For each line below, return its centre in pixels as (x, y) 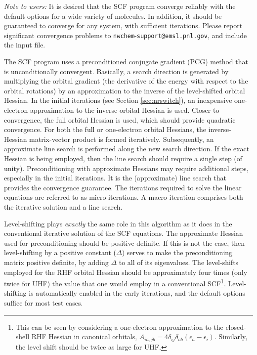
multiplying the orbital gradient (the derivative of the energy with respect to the (126, 81)
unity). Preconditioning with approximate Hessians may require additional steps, (126, 168)
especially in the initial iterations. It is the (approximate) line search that (115, 178)
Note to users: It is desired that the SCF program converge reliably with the (120, 6)
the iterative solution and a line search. (63, 206)
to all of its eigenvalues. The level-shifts (179, 262)
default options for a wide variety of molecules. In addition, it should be (113, 16)
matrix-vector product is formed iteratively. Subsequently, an (122, 139)
